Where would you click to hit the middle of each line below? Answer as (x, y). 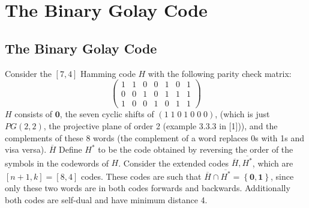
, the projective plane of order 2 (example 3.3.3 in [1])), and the (160, 125)
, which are (273, 163)
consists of (34, 114)
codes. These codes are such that (141, 176)
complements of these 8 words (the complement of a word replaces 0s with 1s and (155, 137)
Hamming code (108, 73)
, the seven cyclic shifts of (107, 114)
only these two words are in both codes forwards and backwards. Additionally (148, 188)
